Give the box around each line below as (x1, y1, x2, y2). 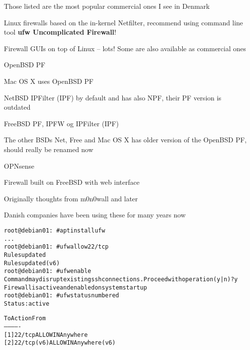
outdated (4, 102, 31, 112)
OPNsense (4, 160, 35, 171)
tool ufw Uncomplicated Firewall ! (4, 27, 116, 37)
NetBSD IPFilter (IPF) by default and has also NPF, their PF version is (4, 92, 222, 102)
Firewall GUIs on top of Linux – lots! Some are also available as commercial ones (4, 43, 246, 53)
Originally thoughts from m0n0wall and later (4, 193, 138, 203)
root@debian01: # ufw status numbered (4, 292, 119, 299)
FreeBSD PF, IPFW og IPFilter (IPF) (4, 118, 119, 128)
